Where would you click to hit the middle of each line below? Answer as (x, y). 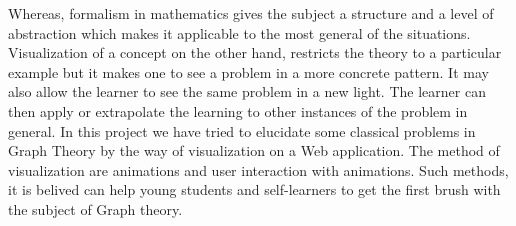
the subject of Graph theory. (95, 208)
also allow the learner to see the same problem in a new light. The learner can (247, 91)
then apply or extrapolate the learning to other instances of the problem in (238, 110)
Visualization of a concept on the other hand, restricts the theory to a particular (255, 52)
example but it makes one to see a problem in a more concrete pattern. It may (248, 71)
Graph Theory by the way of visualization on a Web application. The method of (254, 150)
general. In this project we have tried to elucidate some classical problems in (242, 130)
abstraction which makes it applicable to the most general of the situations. (239, 32)
